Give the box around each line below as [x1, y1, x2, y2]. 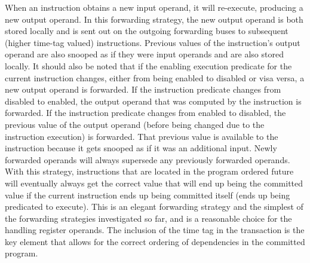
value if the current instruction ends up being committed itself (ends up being [5, 188, 290, 201]
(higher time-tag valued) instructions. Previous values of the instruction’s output [5, 36, 300, 48]
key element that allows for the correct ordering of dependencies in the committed [5, 235, 305, 247]
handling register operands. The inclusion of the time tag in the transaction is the [5, 224, 305, 236]
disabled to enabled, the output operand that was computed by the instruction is [5, 94, 302, 107]
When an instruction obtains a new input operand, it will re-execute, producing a [5, 1, 303, 13]
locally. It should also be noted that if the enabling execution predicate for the [5, 59, 292, 72]
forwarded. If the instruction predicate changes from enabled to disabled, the [5, 106, 286, 119]
